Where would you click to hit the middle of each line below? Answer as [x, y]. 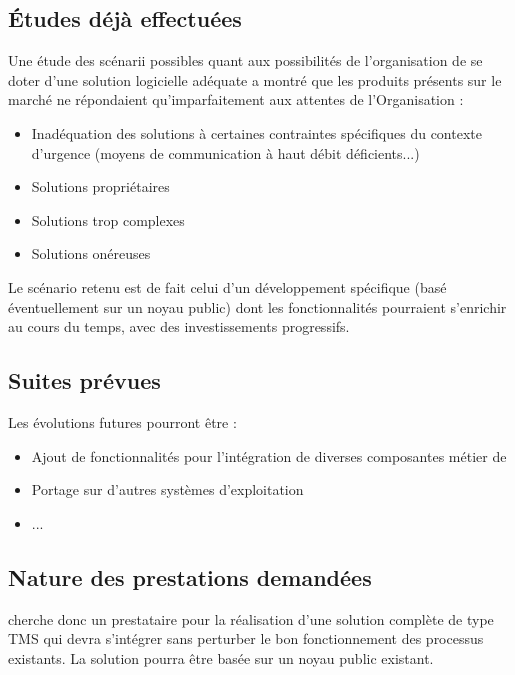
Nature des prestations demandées [190, 576]
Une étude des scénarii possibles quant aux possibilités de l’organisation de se [245, 60]
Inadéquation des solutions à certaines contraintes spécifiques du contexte [256, 132]
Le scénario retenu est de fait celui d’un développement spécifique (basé [227, 286]
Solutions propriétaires [100, 186]
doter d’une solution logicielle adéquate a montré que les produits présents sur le [255, 79]
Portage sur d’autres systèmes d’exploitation [167, 489]
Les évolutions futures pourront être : [122, 421]
